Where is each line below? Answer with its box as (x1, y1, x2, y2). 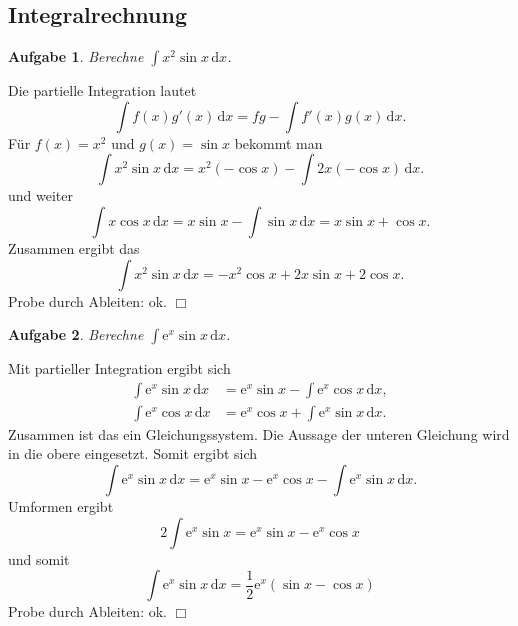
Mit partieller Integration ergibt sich (8, 358, 231, 379)
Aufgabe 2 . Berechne (8, 324, 144, 345)
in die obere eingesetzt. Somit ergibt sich (8, 443, 258, 464)
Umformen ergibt (8, 496, 114, 517)
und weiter (8, 185, 73, 206)
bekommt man (234, 132, 323, 153)
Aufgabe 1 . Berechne (8, 46, 144, 67)
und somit (8, 548, 70, 569)
